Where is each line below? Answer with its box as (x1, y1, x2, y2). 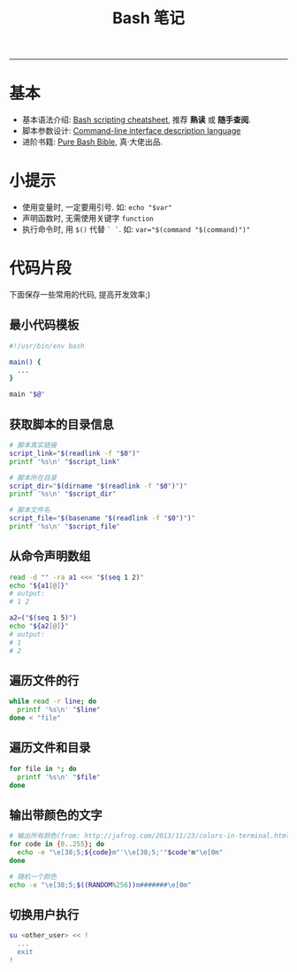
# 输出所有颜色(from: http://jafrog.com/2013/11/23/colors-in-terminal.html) (9, 831, 294, 841)
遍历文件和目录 (9, 740, 91, 755)
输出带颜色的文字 (9, 807, 103, 822)
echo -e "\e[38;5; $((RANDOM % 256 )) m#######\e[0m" (9, 880, 192, 890)
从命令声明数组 (9, 549, 91, 564)
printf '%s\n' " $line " (17, 706, 101, 714)
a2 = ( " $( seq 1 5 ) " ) (9, 613, 77, 622)
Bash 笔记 (111, 8, 186, 28)
